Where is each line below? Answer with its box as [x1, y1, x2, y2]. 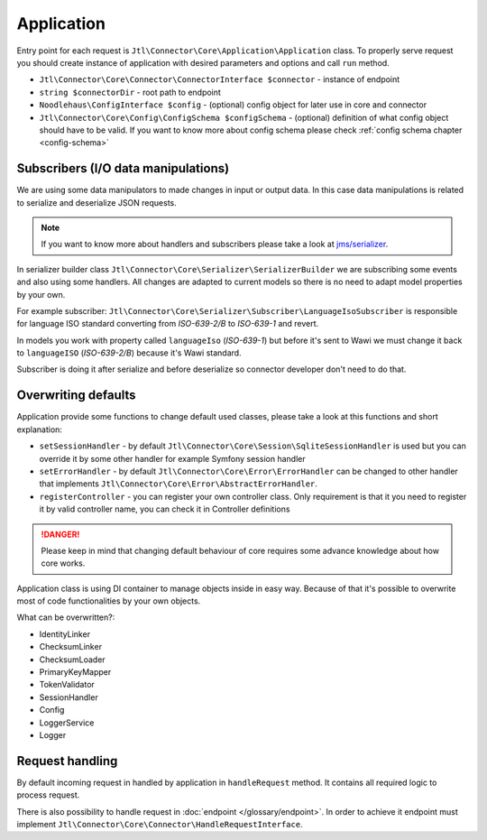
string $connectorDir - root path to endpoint [39, 87, 221, 97]
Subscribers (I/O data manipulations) [16, 161, 230, 176]
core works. [41, 558, 86, 568]
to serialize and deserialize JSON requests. [16, 197, 178, 208]
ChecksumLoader [39, 654, 106, 665]
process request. [16, 789, 80, 800]
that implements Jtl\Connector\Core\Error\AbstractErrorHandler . [39, 478, 317, 489]
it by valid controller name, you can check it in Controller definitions [39, 503, 290, 514]
